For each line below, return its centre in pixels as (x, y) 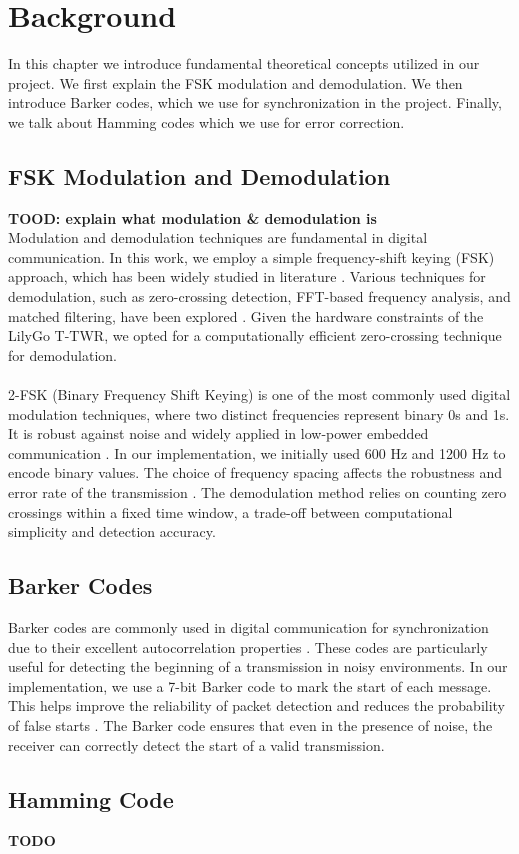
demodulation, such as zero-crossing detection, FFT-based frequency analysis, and (259, 296)
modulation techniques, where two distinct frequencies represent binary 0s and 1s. (259, 413)
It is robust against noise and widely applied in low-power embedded (218, 433)
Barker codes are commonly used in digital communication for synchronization (248, 627)
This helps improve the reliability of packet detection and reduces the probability (257, 705)
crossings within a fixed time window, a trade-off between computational (230, 511)
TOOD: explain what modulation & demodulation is (192, 217)
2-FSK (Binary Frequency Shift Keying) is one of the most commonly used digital (259, 394)
